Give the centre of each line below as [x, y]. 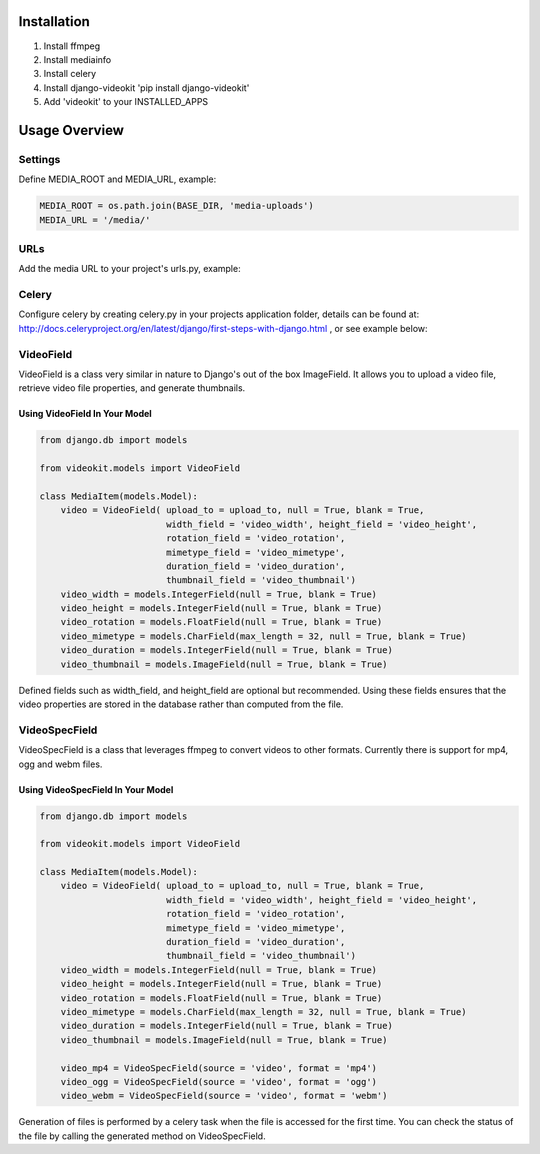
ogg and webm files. [60, 764]
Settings [39, 159]
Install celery [70, 74]
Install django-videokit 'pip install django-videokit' [146, 87]
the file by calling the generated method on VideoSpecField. [142, 1136]
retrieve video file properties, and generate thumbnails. [132, 388]
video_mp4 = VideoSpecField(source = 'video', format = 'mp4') [219, 1068]
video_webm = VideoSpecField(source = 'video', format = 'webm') [224, 1096]
